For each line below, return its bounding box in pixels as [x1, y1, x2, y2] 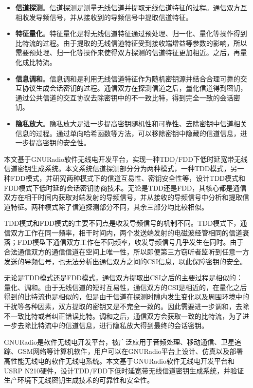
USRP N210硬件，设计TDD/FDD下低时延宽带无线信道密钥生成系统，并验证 [4, 365, 244, 375]
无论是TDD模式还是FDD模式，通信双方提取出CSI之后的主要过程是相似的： [4, 272, 243, 283]
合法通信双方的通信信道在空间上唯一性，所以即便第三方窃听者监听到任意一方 [4, 247, 249, 257]
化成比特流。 [15, 57, 56, 67]
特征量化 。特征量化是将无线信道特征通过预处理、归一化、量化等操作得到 [15, 28, 247, 39]
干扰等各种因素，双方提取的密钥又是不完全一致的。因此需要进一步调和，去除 [4, 301, 249, 311]
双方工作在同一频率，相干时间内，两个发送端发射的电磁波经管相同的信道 [10, 227, 242, 237]
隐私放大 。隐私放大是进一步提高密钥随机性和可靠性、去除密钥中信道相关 [15, 118, 247, 128]
